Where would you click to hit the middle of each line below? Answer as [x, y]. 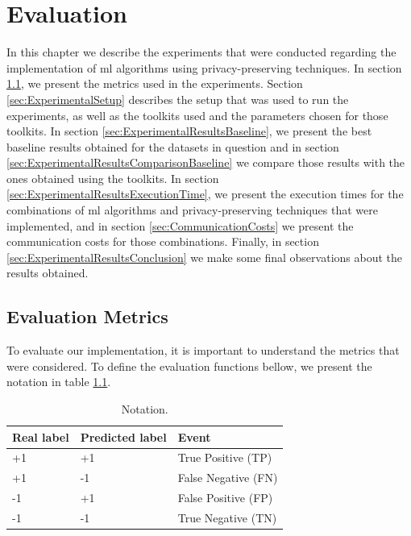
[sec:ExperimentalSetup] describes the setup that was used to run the [178, 99]
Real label [41, 436]
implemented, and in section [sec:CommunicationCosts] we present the [180, 225]
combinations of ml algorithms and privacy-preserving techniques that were [192, 210]
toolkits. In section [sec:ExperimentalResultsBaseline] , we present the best [189, 131]
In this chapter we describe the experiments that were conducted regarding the [201, 52]
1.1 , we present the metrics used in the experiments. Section [155, 83]
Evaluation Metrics [87, 316]
